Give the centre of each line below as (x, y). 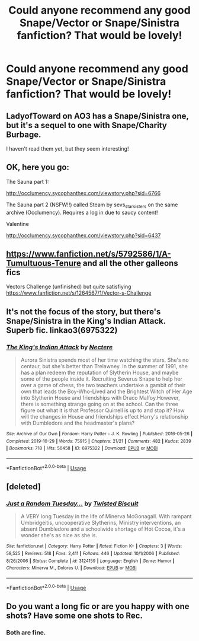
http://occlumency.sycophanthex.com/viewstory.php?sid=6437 (84, 235)
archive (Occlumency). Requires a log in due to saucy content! (82, 212)
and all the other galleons (131, 263)
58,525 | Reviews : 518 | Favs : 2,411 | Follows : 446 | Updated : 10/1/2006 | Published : (93, 554)
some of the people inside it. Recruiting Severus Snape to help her (101, 379)
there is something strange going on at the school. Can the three (99, 404)
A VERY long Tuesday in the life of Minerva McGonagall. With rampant (106, 516)
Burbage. (24, 134)
